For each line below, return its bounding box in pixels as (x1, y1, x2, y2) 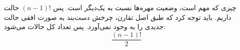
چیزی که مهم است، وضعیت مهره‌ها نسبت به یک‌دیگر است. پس (53, 2, 237, 12)
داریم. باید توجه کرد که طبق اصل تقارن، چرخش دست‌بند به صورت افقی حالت (4, 12, 232, 22)
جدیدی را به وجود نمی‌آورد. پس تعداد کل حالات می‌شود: (4, 21, 166, 32)
